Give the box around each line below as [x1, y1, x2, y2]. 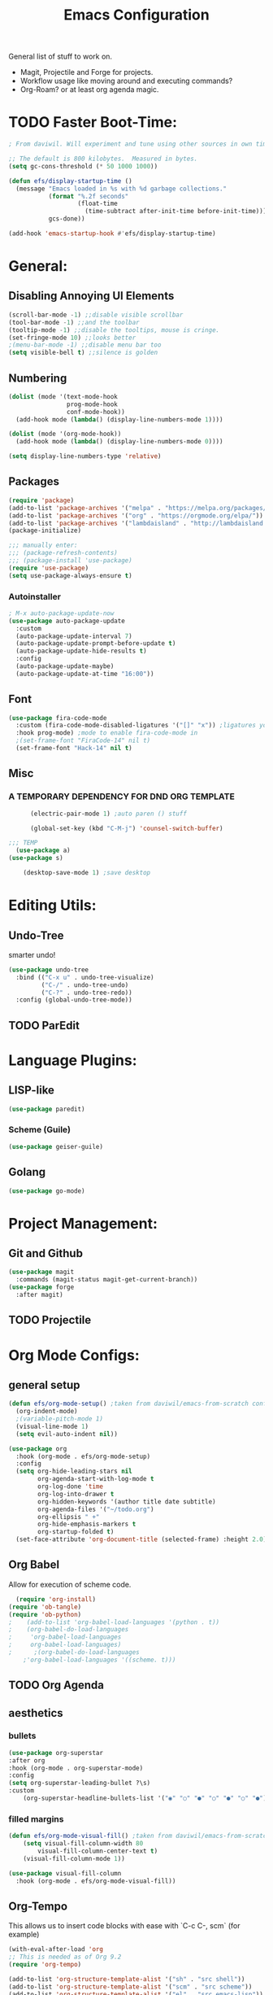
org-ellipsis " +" [37, 1513, 100, 1521]
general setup [8, 1377, 80, 1392]
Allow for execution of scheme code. [8, 1579, 132, 1589]
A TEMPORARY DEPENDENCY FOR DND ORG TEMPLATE [8, 791, 236, 802]
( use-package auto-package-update [8, 617, 126, 625]
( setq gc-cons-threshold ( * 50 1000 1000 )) [8, 162, 158, 170]
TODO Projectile [8, 1313, 92, 1327]
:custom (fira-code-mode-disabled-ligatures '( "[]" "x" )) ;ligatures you [15, 722, 271, 730]
